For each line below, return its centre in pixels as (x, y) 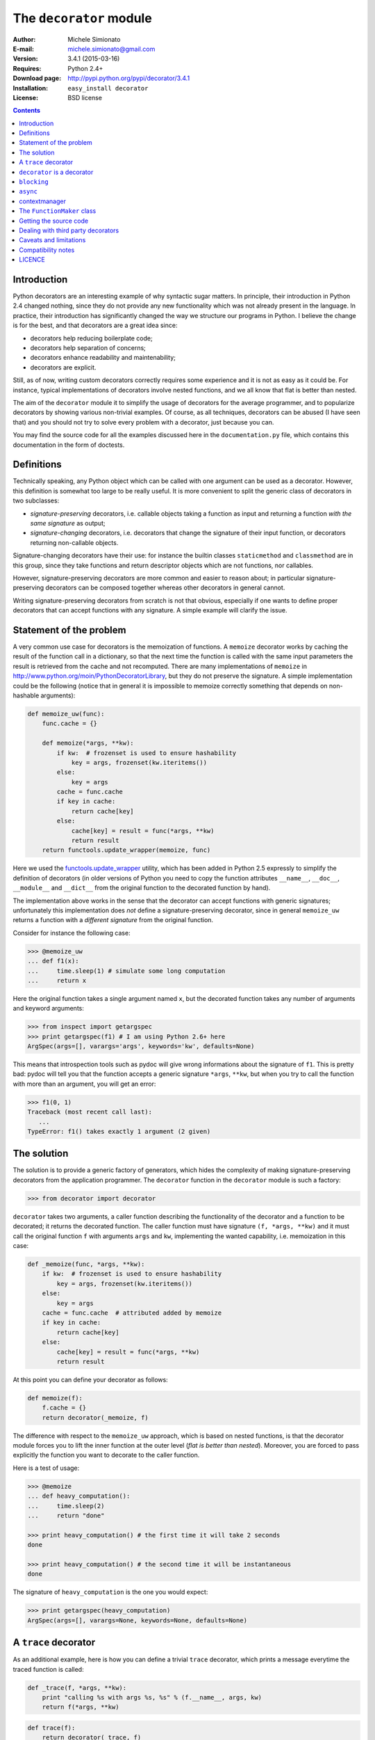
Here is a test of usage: (46, 1468)
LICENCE (32, 260)
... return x (57, 980)
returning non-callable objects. (74, 542)
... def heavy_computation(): (79, 1496)
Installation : (31, 88)
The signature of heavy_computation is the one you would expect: (110, 1592)
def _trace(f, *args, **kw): (77, 1687)
